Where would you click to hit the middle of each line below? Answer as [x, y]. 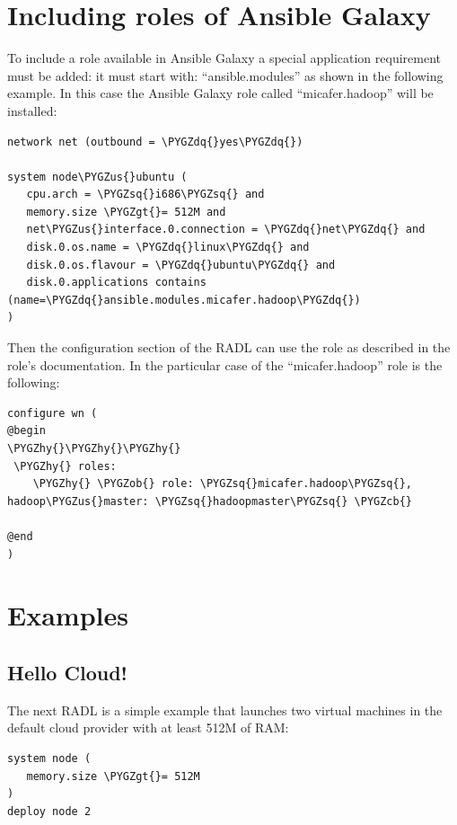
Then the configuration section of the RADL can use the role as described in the [229, 347]
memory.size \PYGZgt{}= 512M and [126, 212]
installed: [32, 110]
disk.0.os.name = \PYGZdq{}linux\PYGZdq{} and [168, 248]
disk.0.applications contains [116, 283]
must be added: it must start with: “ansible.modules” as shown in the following [225, 75]
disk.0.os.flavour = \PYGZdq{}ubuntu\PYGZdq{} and [181, 265]
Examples [68, 615]
